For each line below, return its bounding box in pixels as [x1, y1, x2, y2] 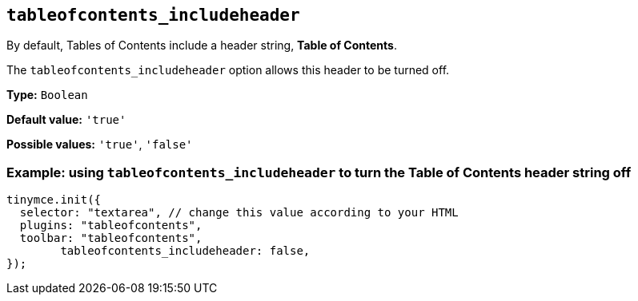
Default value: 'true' [6, 113, 126, 127]
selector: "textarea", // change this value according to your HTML [19, 206, 459, 220]
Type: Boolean [6, 88, 88, 102]
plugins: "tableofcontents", [19, 219, 203, 232]
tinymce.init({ [6, 193, 102, 207]
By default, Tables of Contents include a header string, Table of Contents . [6, 38, 397, 53]
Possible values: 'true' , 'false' [6, 137, 193, 152]
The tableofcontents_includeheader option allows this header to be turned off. [6, 63, 450, 77]
